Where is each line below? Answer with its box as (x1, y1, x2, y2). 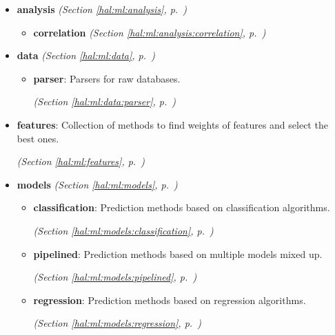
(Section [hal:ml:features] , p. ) (17, 154, 145, 169)
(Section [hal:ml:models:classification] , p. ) (33, 223, 214, 237)
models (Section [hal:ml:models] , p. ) (17, 177, 178, 191)
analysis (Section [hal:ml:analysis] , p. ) (17, 2, 187, 16)
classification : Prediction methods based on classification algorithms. (33, 200, 330, 215)
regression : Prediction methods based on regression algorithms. (33, 292, 306, 307)
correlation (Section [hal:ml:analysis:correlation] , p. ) (33, 25, 266, 39)
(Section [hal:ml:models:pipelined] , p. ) (33, 270, 197, 284)
